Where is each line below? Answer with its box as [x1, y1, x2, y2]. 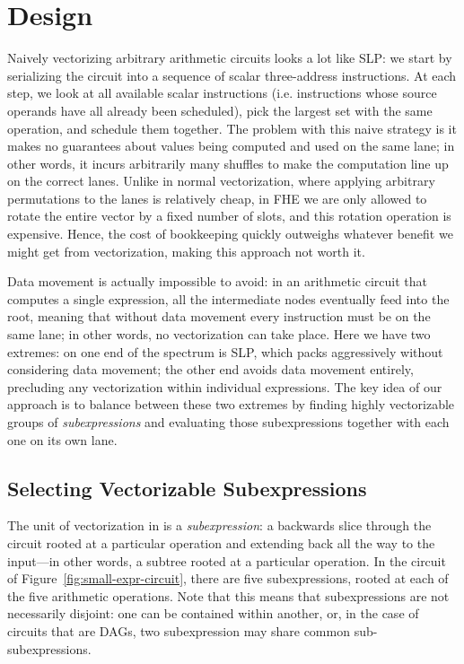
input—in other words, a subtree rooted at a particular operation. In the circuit [7, 551, 446, 570]
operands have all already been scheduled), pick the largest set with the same [7, 100, 433, 119]
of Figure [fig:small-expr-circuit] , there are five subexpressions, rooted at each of [7, 569, 449, 588]
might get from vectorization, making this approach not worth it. [7, 241, 365, 260]
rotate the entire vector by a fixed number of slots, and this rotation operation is [7, 206, 451, 225]
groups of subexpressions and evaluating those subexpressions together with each [7, 413, 450, 431]
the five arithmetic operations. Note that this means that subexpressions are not [7, 586, 450, 605]
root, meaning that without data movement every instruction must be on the [7, 307, 431, 326]
